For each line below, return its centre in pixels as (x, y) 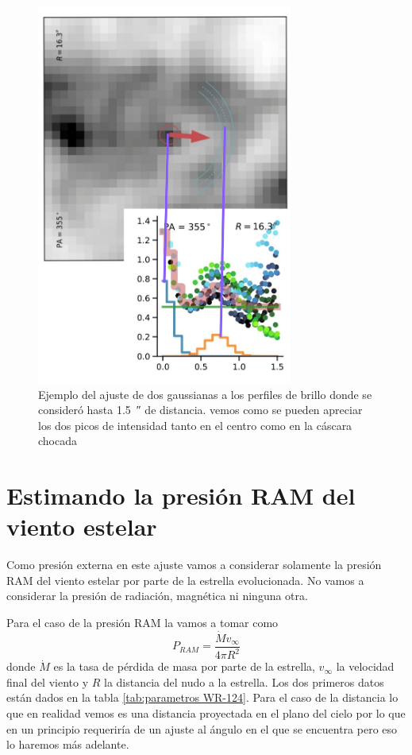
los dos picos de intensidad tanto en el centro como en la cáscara (195, 425)
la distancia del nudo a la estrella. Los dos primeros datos (244, 681)
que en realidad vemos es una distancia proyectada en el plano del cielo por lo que (206, 713)
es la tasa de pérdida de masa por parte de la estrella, (184, 666)
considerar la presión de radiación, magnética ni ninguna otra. (157, 596)
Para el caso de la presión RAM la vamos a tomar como (142, 623)
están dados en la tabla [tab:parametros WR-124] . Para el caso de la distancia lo (202, 697)
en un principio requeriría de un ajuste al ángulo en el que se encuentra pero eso (202, 728)
